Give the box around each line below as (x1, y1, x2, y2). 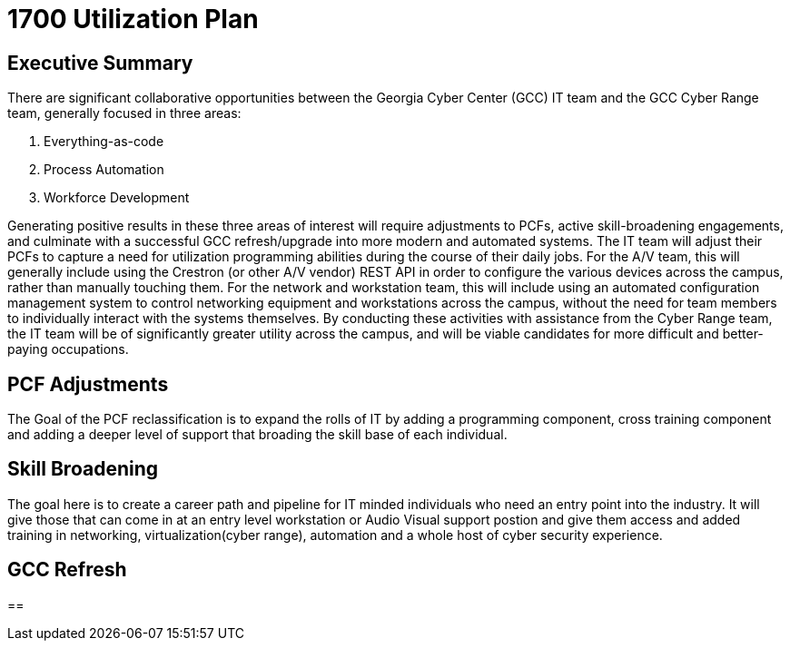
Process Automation (44, 162, 164, 178)
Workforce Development (44, 190, 190, 206)
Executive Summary (7, 51, 193, 74)
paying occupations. (7, 341, 129, 358)
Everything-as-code (44, 133, 164, 150)
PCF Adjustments (7, 372, 169, 396)
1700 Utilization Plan (7, 4, 259, 34)
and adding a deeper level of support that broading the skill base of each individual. (7, 427, 508, 443)
